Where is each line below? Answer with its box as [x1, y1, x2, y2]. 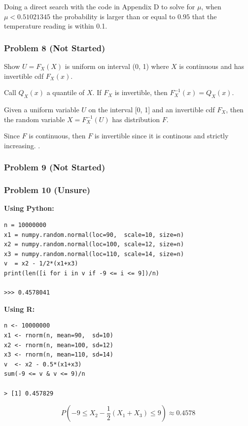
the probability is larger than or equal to [52, 11, 176, 21]
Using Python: [4, 203, 54, 213]
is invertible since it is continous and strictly [94, 131, 229, 141]
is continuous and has [179, 61, 245, 71]
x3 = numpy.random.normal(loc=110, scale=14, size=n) [4, 250, 184, 258]
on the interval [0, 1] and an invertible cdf [88, 104, 215, 114]
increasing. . [4, 140, 40, 150]
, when [201, 1, 221, 11]
